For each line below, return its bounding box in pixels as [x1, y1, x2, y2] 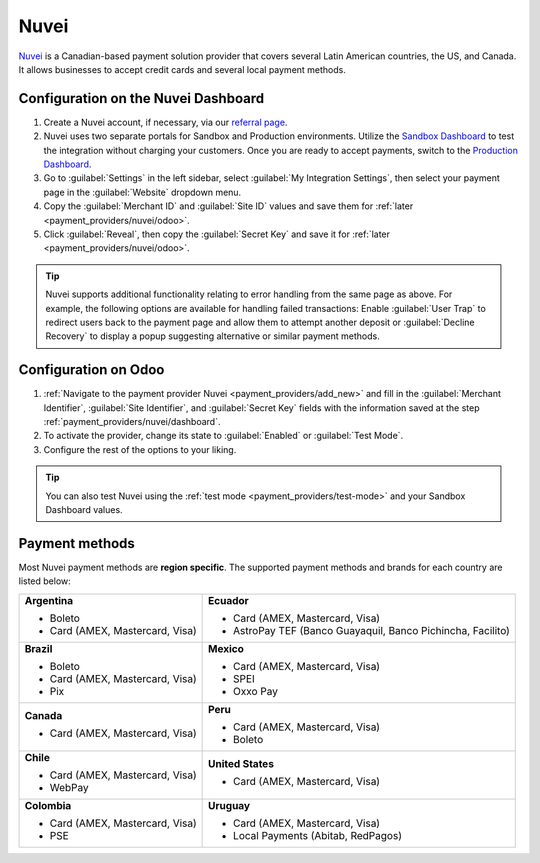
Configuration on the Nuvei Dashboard [18, 90, 265, 107]
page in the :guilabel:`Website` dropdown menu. [43, 186, 242, 198]
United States [208, 756, 275, 770]
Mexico [208, 641, 245, 655]
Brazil [24, 641, 53, 655]
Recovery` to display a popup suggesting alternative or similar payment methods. [45, 330, 380, 342]
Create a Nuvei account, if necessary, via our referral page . [43, 116, 288, 128]
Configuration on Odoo [18, 361, 165, 379]
